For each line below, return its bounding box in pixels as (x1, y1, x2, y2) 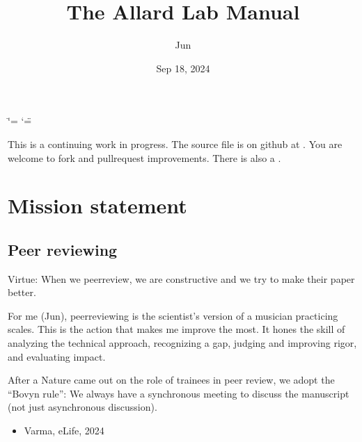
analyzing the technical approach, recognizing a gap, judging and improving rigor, (8, 336, 357, 350)
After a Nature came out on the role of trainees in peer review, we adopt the (8, 373, 335, 387)
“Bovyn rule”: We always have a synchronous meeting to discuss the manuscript (8, 386, 349, 400)
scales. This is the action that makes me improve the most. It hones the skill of (8, 322, 345, 336)
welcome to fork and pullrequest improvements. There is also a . (8, 150, 281, 165)
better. (8, 285, 36, 300)
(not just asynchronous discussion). (8, 400, 157, 414)
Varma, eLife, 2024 (24, 423, 104, 438)
